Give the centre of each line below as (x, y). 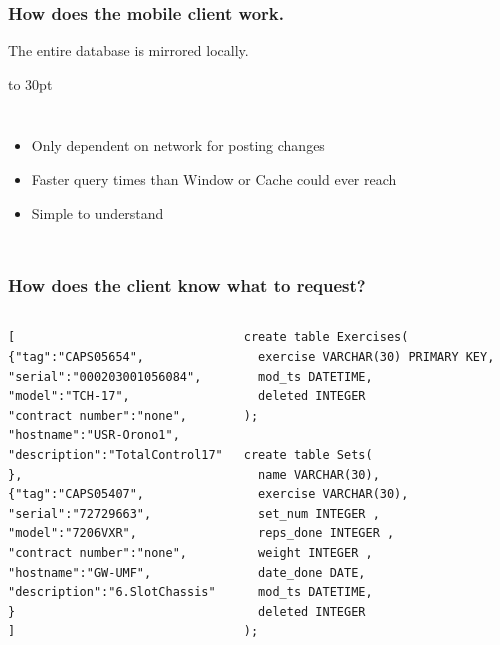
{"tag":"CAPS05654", (76, 357)
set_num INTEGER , (319, 513)
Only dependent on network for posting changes (178, 145)
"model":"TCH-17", (69, 396)
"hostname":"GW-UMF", (80, 572)
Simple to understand (97, 212)
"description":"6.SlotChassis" (112, 592)
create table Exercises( (326, 337)
